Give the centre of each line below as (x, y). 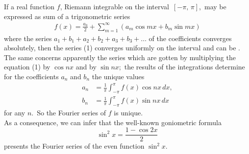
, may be (213, 6)
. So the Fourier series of (69, 113)
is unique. (128, 113)
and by (86, 67)
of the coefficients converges (190, 38)
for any (15, 113)
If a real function (29, 6)
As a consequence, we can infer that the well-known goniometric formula (113, 122)
